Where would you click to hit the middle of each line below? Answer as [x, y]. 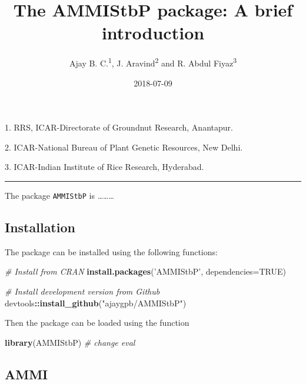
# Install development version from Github [82, 291]
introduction [153, 33]
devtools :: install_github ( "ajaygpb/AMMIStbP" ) [96, 303]
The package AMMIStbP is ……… [59, 195]
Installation [40, 227]
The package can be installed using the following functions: [111, 251]
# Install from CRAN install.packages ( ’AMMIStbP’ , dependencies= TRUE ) [145, 271]
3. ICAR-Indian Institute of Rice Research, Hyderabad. [104, 167]
